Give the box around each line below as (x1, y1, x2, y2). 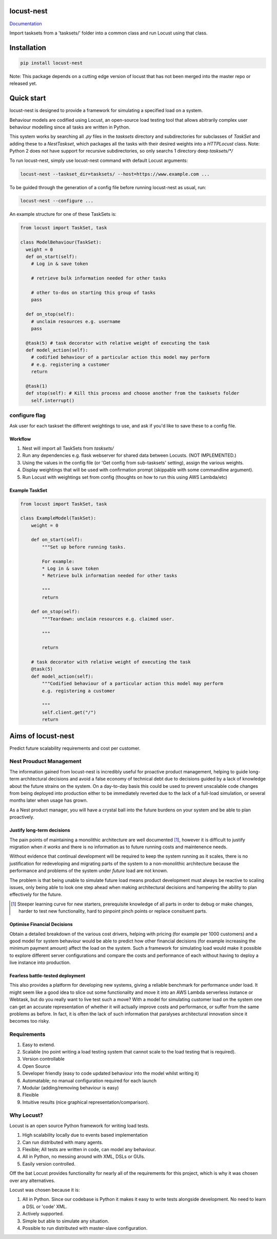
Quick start (9, 94, 46, 103)
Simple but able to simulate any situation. (22, 1218, 109, 1224)
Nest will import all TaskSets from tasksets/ (22, 445, 114, 451)
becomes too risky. (9, 1018, 50, 1024)
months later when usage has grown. (9, 797, 88, 804)
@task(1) (26, 383, 48, 389)
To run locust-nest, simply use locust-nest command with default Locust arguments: (9, 157, 188, 163)
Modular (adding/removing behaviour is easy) (22, 1084, 119, 1090)
